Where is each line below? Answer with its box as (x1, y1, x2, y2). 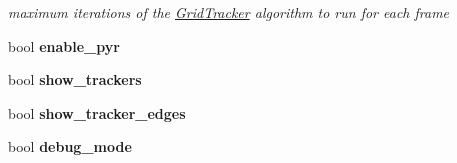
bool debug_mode (8, 136, 132, 157)
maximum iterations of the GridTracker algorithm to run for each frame (8, 2, 450, 22)
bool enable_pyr (8, 35, 120, 56)
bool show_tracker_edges (8, 102, 186, 123)
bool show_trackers (8, 69, 142, 90)
